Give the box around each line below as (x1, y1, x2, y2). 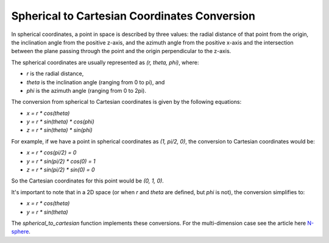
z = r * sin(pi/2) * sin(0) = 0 (26, 166, 95, 173)
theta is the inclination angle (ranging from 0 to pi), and (26, 78, 165, 85)
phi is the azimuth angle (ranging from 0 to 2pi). (26, 87, 146, 94)
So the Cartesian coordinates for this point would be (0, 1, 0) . (11, 177, 164, 184)
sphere (11, 228, 29, 235)
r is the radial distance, (26, 70, 84, 78)
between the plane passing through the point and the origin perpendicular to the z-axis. (11, 48, 232, 55)
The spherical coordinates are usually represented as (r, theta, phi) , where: (11, 59, 199, 66)
